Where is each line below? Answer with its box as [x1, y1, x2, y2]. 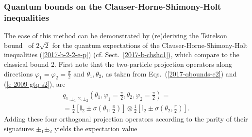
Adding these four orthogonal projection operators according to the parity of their [4, 114, 248, 124]
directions [4, 68, 33, 78]
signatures [4, 123, 34, 133]
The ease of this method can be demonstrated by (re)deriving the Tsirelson [4, 30, 227, 41]
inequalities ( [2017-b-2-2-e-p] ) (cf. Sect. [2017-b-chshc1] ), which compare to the [4, 49, 239, 60]
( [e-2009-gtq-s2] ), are [4, 79, 66, 89]
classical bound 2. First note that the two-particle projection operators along [4, 59, 233, 69]
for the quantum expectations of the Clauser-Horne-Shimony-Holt [52, 40, 248, 50]
